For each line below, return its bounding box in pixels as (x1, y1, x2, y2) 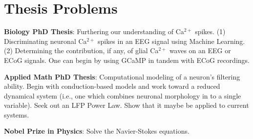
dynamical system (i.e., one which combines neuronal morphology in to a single (4, 90, 241, 100)
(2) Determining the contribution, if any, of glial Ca (4, 45, 159, 56)
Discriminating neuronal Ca (4, 36, 87, 46)
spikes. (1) (195, 26, 226, 37)
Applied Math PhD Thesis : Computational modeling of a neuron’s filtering (4, 71, 240, 81)
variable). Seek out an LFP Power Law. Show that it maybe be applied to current (4, 100, 249, 110)
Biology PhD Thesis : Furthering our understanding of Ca (4, 26, 184, 37)
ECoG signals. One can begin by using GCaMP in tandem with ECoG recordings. (4, 55, 250, 65)
